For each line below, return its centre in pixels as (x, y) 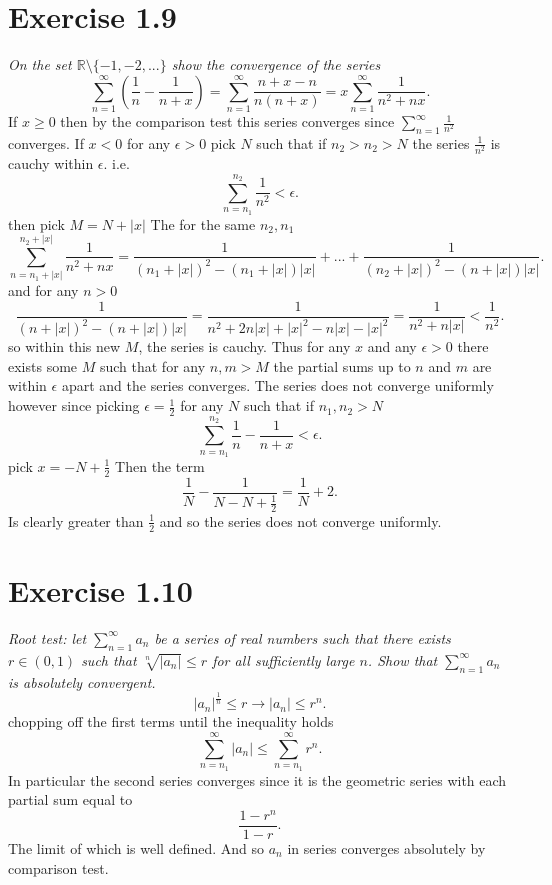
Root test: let (47, 637)
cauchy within (51, 162)
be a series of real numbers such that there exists (302, 637)
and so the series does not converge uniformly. (300, 520)
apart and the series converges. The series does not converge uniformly (277, 385)
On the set (40, 64)
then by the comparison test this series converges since (227, 121)
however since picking (74, 405)
